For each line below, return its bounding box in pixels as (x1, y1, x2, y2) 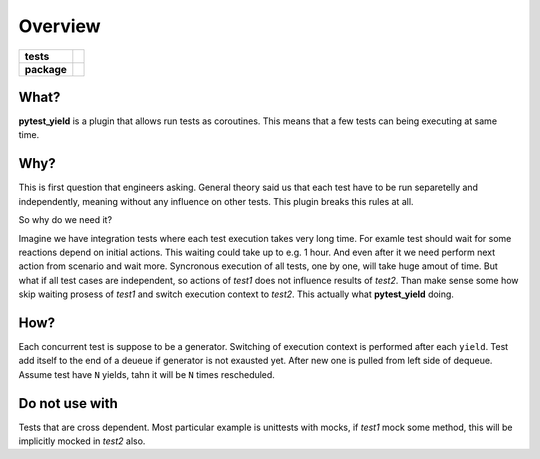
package (24, 62, 67, 76)
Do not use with (18, 395, 119, 412)
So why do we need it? (18, 214, 113, 226)
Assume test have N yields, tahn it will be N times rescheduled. (18, 368, 275, 380)
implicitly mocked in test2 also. (18, 435, 146, 447)
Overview (18, 15, 101, 37)
